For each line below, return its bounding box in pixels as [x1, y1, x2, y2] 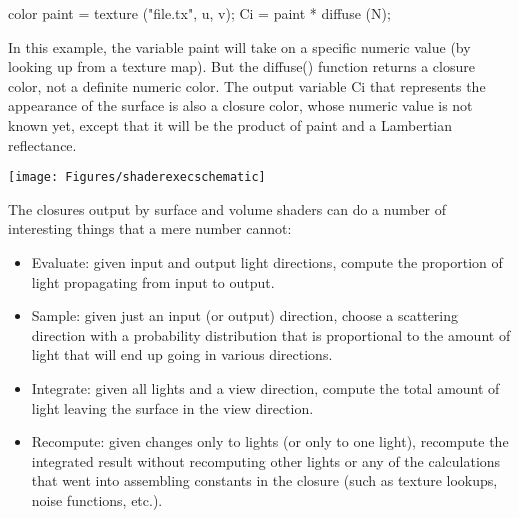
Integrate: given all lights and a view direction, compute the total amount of [31, 377, 500, 398]
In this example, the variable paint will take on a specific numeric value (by [8, 36, 471, 57]
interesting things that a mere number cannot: [8, 218, 292, 239]
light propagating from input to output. [31, 271, 275, 292]
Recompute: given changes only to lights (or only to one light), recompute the [31, 431, 509, 452]
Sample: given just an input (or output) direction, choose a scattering [31, 305, 459, 326]
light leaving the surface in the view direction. [31, 397, 314, 418]
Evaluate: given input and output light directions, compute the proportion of [31, 252, 503, 272]
